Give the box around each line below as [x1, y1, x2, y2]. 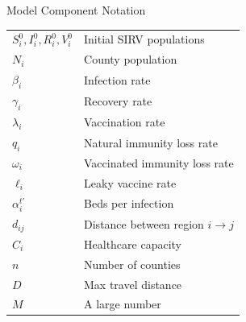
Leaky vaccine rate [84, 174, 177, 191]
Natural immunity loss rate [84, 134, 218, 151]
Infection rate [84, 71, 151, 88]
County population [84, 51, 177, 68]
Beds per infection [84, 194, 174, 211]
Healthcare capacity [84, 235, 182, 252]
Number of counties [84, 255, 181, 272]
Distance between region [84, 215, 204, 232]
